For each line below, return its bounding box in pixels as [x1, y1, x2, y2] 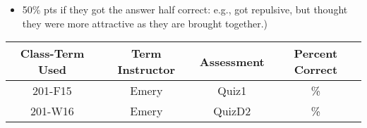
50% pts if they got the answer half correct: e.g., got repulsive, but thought [22, 2, 348, 16]
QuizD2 [213, 103, 251, 120]
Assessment [199, 53, 265, 70]
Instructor [117, 61, 176, 78]
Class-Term [20, 45, 85, 62]
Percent [294, 45, 338, 62]
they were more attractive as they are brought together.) [22, 15, 267, 30]
